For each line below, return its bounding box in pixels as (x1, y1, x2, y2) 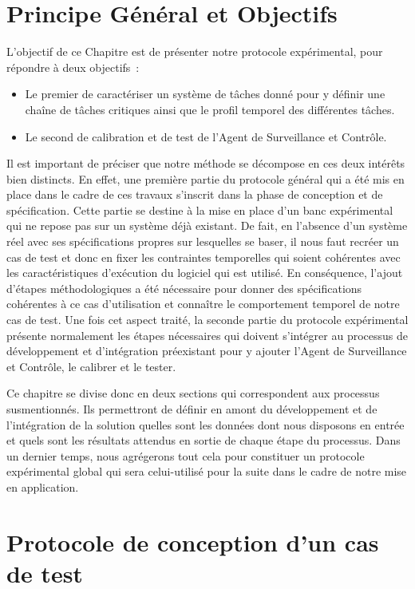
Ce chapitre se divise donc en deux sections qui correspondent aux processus (6, 385, 380, 401)
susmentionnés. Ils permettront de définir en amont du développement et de (6, 401, 377, 417)
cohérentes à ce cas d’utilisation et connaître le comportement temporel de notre (6, 295, 400, 312)
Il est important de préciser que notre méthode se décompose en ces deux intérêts (6, 155, 405, 172)
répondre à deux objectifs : (6, 58, 140, 75)
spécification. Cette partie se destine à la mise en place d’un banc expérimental (6, 201, 393, 218)
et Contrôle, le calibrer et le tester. (6, 358, 176, 374)
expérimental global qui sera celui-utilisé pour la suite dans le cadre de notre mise (6, 463, 407, 480)
